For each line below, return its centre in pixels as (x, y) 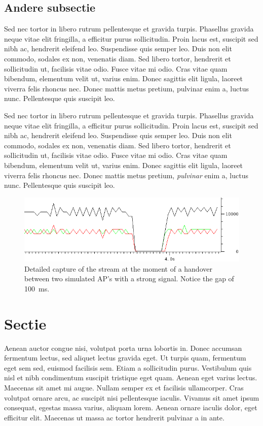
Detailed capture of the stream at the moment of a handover (118, 268)
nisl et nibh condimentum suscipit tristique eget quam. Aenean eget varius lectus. (131, 378)
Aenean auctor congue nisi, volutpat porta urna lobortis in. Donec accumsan (123, 348)
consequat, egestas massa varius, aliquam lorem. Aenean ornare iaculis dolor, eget (131, 407)
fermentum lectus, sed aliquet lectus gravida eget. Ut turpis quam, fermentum (125, 358)
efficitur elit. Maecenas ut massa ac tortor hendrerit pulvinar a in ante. (114, 417)
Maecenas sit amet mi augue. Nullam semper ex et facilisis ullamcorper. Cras (124, 388)
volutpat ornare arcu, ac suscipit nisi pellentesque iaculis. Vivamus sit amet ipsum (132, 397)
